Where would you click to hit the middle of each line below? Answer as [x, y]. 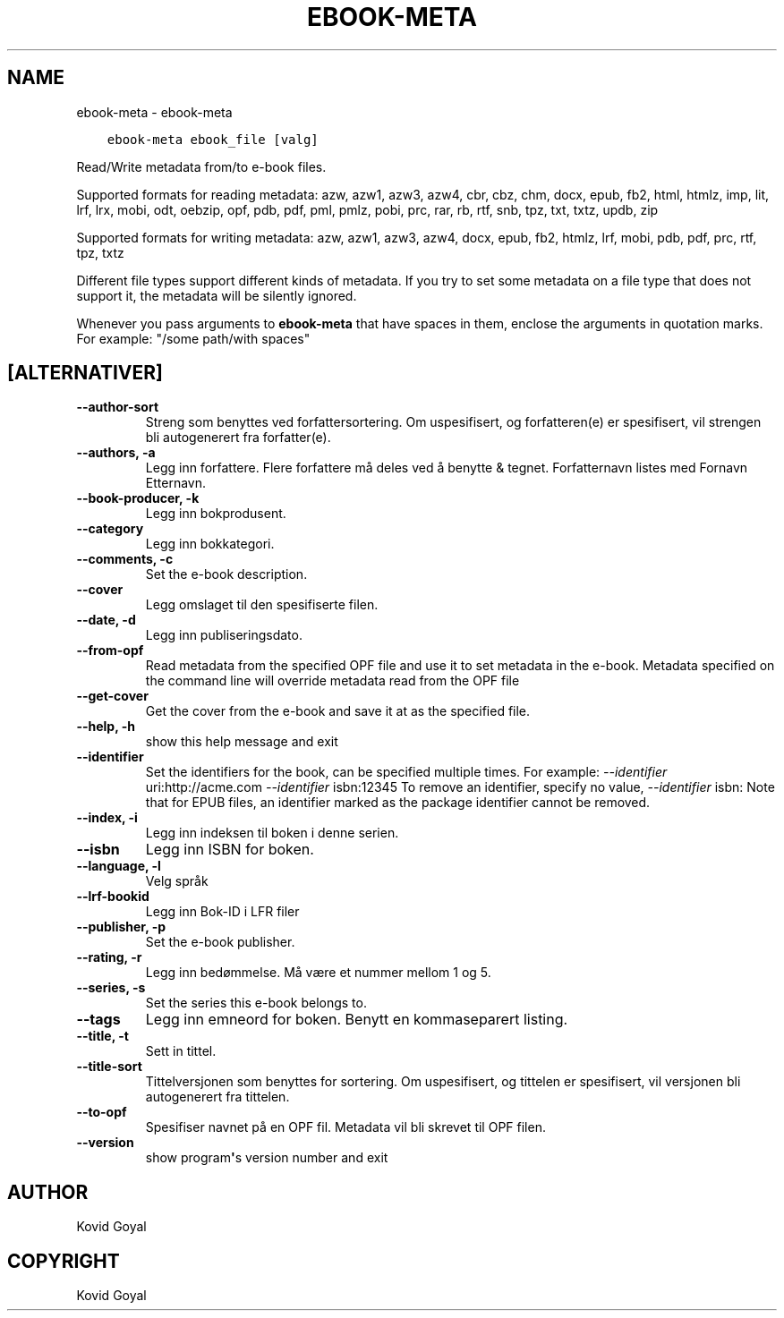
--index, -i [107, 818]
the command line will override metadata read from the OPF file [332, 681]
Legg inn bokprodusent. [216, 514]
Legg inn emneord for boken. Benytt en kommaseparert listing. [357, 1020]
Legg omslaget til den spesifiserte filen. [262, 605]
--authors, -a [116, 453]
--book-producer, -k [138, 498]
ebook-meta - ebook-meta [154, 112]
